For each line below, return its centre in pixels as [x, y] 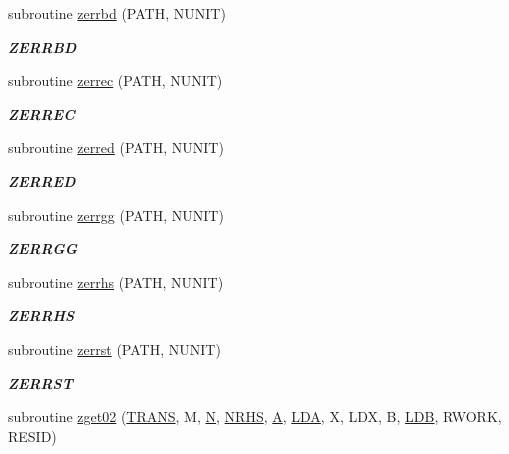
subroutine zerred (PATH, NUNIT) [116, 147]
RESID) [32, 435]
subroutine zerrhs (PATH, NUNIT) [116, 281]
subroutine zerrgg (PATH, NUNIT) [116, 214]
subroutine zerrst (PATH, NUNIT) [114, 348]
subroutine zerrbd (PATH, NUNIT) [117, 13]
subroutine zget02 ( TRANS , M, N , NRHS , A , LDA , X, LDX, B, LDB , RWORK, [255, 416]
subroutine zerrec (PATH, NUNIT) [115, 80]
